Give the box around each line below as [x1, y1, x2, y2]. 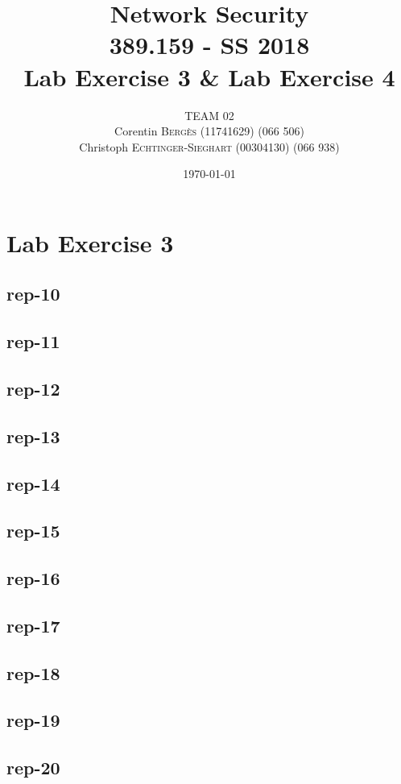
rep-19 [6, 707, 60, 732]
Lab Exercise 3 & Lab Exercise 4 [23, 60, 395, 93]
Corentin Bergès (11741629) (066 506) [114, 122, 304, 139]
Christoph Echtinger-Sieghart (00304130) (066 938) [79, 138, 340, 155]
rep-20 [6, 755, 60, 780]
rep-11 [6, 329, 60, 354]
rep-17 [6, 612, 60, 637]
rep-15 [6, 518, 60, 543]
